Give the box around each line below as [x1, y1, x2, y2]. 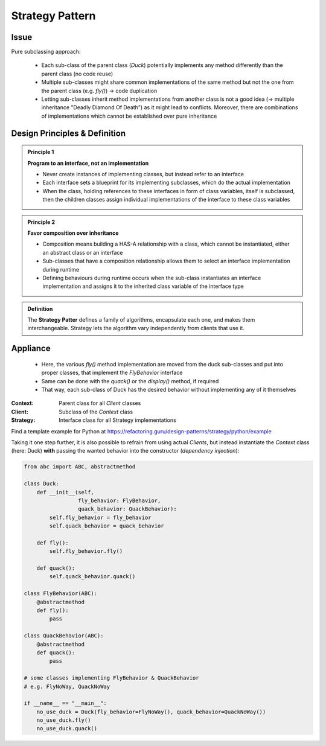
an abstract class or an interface [42, 249, 123, 256]
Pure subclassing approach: [11, 48, 81, 56]
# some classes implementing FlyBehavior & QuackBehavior [24, 675, 199, 681]
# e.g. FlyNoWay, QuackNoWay [24, 683, 110, 690]
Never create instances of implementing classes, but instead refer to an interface [42, 170, 245, 177]
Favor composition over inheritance [27, 229, 119, 237]
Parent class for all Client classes [59, 400, 141, 407]
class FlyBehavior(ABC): [24, 590, 98, 597]
